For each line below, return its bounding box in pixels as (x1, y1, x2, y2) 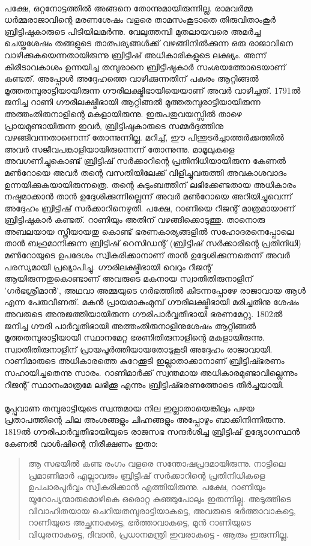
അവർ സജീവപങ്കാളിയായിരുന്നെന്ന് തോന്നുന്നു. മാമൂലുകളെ (4, 142, 235, 155)
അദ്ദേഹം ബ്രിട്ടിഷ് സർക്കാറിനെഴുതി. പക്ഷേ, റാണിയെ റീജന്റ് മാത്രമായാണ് (4, 201, 295, 214)
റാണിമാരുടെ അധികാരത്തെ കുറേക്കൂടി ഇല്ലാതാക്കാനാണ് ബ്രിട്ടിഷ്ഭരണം (4, 354, 285, 367)
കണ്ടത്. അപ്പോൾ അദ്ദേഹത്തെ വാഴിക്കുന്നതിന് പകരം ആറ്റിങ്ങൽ (4, 72, 259, 85)
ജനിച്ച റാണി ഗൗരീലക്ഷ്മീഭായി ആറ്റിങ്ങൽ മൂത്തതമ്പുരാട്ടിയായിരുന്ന (4, 96, 261, 108)
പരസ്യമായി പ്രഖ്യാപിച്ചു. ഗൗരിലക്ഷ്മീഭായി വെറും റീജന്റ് (4, 260, 213, 273)
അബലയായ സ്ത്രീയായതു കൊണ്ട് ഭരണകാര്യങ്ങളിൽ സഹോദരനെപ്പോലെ (4, 225, 294, 237)
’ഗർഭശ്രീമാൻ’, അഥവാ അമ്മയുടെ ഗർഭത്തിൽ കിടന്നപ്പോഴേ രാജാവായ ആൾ (4, 284, 306, 296)
